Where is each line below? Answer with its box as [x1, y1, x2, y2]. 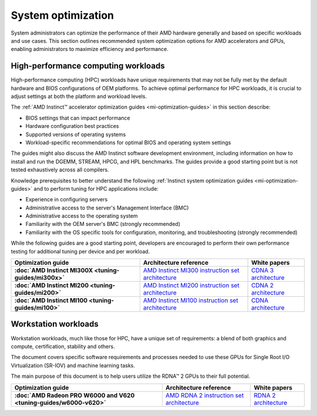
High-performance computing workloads [11, 61, 165, 71]
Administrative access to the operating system [25, 212, 138, 219]
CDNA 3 [251, 266, 274, 275]
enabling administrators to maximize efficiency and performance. [11, 46, 168, 53]
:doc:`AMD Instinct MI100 [14, 296, 88, 305]
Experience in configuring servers [25, 196, 108, 203]
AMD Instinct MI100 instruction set [143, 296, 238, 305]
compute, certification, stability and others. [11, 343, 115, 350]
